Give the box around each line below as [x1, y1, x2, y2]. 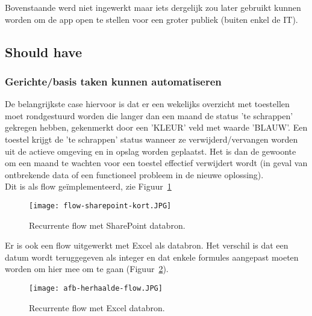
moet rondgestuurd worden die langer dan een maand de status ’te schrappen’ [5, 109, 293, 122]
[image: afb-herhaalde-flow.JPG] [29, 283, 163, 293]
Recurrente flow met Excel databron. [29, 301, 165, 314]
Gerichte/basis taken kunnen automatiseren [5, 73, 222, 88]
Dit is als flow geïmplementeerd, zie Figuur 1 [5, 180, 172, 193]
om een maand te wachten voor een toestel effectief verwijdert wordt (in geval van [5, 156, 308, 169]
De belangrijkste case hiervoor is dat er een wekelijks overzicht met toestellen [5, 98, 290, 110]
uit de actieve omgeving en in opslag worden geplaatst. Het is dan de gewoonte [5, 144, 296, 157]
